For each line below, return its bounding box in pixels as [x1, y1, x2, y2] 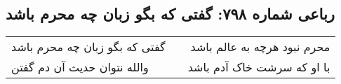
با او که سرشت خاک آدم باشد [187, 59, 330, 76]
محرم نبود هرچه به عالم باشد [190, 38, 330, 55]
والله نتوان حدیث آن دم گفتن [11, 59, 149, 76]
